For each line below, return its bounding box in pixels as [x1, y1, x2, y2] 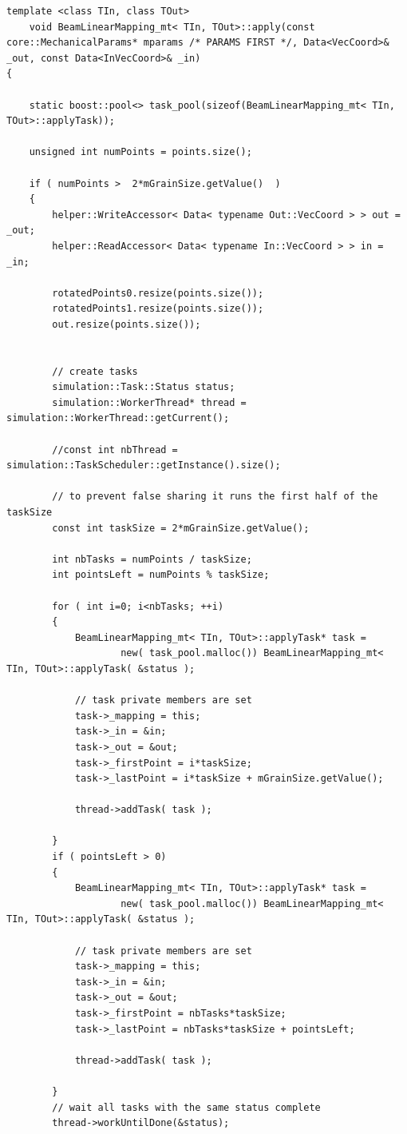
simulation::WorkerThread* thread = [52, 396, 247, 408]
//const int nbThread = [52, 444, 178, 456]
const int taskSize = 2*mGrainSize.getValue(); [52, 522, 310, 534]
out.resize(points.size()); [52, 318, 201, 330]
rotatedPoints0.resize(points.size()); [52, 287, 264, 299]
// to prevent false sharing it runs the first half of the [52, 491, 378, 503]
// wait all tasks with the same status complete [52, 1101, 321, 1113]
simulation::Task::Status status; [52, 381, 235, 393]
